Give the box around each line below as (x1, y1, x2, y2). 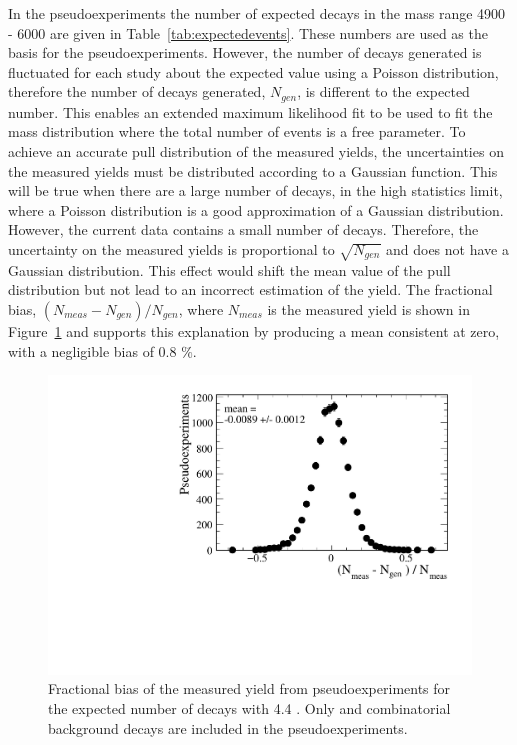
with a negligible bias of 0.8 (8, 340, 177, 361)
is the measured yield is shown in (267, 298, 470, 319)
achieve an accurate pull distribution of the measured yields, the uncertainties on (8, 141, 504, 162)
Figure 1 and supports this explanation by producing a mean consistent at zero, (8, 320, 500, 341)
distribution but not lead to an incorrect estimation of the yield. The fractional (8, 279, 493, 300)
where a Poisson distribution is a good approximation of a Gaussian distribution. (8, 199, 504, 220)
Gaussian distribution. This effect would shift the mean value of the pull (8, 259, 451, 280)
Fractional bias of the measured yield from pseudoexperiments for (48, 678, 451, 699)
